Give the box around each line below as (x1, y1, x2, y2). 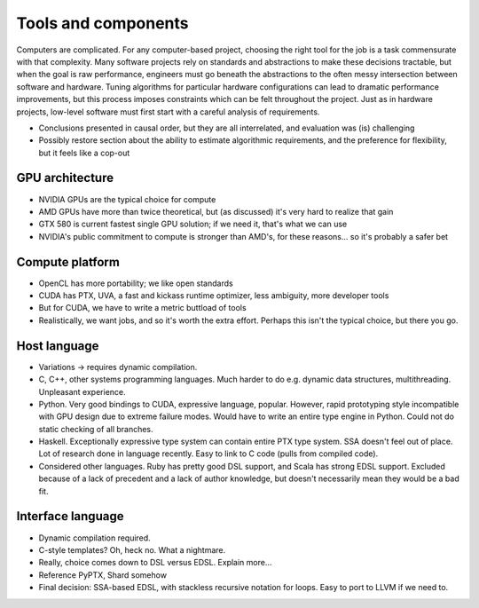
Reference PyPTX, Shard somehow (38, 569, 168, 580)
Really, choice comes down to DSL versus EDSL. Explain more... (38, 557, 272, 568)
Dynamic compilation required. (38, 533, 151, 543)
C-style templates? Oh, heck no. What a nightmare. (38, 544, 226, 555)
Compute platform (16, 254, 120, 270)
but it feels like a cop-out (38, 147, 130, 158)
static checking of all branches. (38, 423, 154, 434)
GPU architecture (16, 170, 114, 186)
